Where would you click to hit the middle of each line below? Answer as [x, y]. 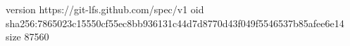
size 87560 [27, 37]
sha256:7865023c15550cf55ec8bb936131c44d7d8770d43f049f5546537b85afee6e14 [175, 23]
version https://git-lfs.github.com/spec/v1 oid [105, 9]
